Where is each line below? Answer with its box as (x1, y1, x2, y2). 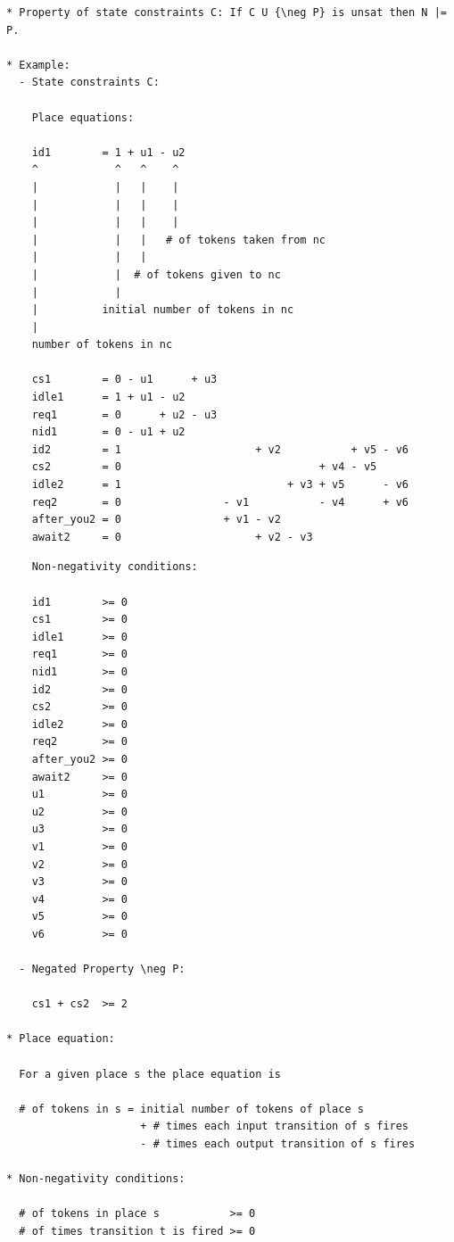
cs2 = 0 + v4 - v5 (31, 460, 377, 474)
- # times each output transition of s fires (140, 1138, 416, 1150)
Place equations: (31, 111, 135, 124)
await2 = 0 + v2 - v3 (31, 530, 313, 543)
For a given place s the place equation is (19, 1067, 281, 1081)
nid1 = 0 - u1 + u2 (31, 426, 186, 439)
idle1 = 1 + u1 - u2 (31, 391, 186, 404)
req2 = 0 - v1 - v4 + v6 (31, 495, 409, 509)
